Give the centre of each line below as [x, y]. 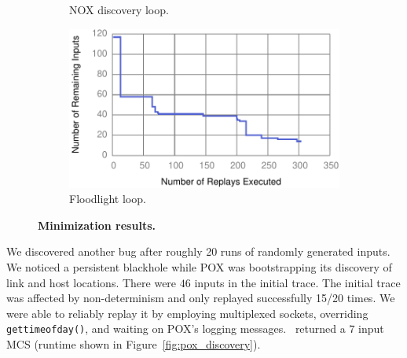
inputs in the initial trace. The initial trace [297, 282]
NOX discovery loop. [119, 9]
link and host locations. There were [92, 282]
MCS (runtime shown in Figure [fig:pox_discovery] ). [134, 344]
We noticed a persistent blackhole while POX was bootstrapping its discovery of [199, 267]
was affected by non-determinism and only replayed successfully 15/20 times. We [201, 298]
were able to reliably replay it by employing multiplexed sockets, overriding [187, 313]
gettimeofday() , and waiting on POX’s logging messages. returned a [176, 328]
